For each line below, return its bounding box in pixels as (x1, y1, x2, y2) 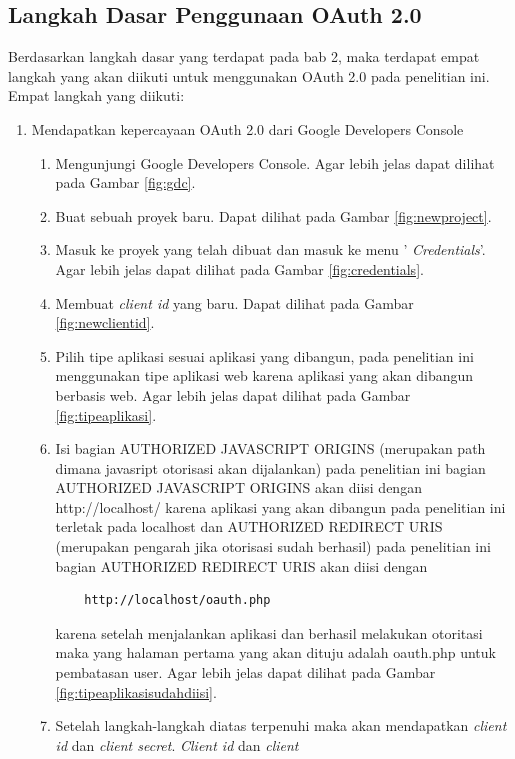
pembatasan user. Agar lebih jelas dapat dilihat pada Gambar (55, 662, 436, 683)
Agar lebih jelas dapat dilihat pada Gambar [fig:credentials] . (55, 258, 424, 279)
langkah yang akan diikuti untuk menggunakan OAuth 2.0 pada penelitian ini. (8, 65, 490, 86)
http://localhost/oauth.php (84, 593, 271, 608)
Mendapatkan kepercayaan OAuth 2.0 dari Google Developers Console (31, 118, 464, 139)
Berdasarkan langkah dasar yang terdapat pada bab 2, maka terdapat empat (8, 46, 480, 67)
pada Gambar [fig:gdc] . (55, 172, 196, 193)
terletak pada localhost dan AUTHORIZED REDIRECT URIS (55, 516, 443, 537)
